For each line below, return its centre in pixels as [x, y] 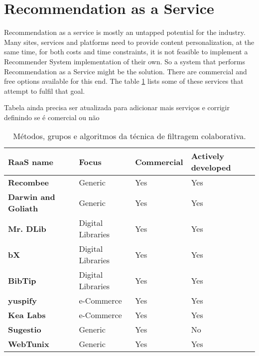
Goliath [23, 208]
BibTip [22, 280]
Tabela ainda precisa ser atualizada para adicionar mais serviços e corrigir [117, 107]
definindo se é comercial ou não [52, 117]
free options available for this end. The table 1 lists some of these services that [124, 81]
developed [211, 168]
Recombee [29, 182]
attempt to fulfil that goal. [45, 90]
